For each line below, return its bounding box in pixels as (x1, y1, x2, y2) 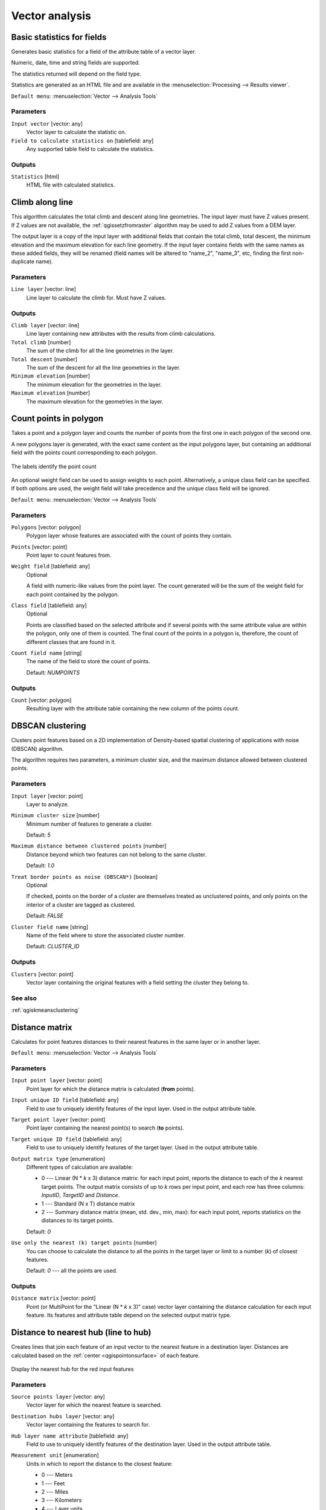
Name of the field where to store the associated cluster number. (26, 931, 185, 939)
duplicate (11, 258, 34, 265)
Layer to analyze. (26, 800, 69, 808)
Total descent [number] (11, 355, 78, 362)
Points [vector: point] (11, 543, 68, 550)
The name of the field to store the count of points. (26, 658, 150, 665)
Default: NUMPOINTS (26, 669, 80, 676)
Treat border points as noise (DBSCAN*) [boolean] (11, 873, 158, 880)
